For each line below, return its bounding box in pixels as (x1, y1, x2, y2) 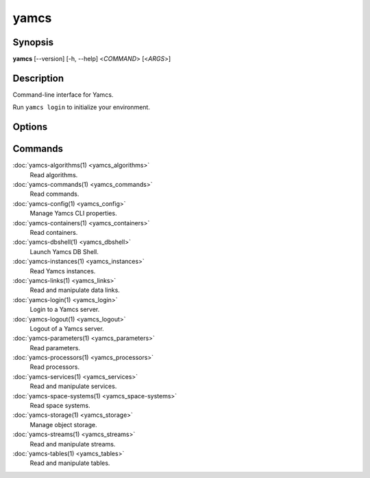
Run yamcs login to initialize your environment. (12, 103, 151, 111)
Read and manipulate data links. (29, 286, 120, 295)
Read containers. (29, 229, 78, 237)
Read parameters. (29, 343, 80, 352)
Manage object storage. (29, 420, 97, 429)
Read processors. (29, 363, 80, 371)
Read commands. (29, 190, 79, 198)
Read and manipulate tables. (29, 459, 110, 467)
